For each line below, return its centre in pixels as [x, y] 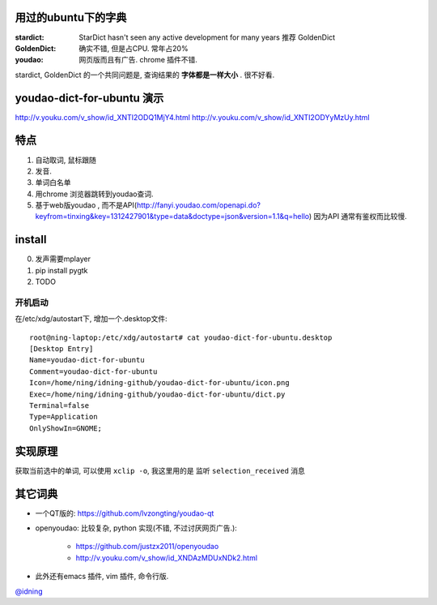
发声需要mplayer [63, 259]
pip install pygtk [62, 270]
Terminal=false [59, 406]
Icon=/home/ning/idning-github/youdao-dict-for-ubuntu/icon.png [160, 383]
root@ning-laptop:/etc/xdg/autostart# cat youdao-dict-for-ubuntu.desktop [181, 337]
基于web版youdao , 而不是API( [86, 205]
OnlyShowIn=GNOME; [66, 428]
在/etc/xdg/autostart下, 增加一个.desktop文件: [91, 319]
